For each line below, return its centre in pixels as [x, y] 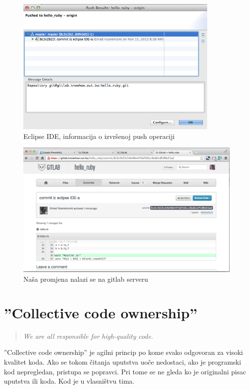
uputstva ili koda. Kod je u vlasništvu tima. [69, 381]
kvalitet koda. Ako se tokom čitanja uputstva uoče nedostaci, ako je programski [123, 361]
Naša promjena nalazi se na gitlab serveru [86, 279]
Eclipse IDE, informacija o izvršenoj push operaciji [99, 136]
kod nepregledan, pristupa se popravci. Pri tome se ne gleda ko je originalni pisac [125, 371]
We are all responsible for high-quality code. [88, 336]
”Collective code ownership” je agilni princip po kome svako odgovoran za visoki [124, 352]
